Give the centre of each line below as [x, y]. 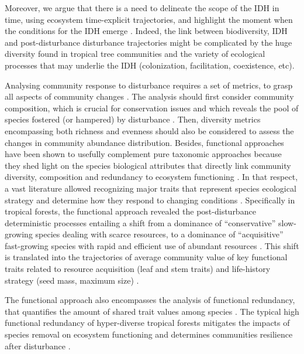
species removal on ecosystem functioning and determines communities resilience [149, 334]
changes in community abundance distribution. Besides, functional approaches [144, 142]
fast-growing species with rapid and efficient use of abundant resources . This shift [152, 245]
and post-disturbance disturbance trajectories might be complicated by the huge [148, 42]
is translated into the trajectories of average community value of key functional [146, 257]
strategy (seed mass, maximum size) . [72, 280]
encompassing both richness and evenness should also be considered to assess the [149, 130]
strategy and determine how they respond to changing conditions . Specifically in [150, 200]
